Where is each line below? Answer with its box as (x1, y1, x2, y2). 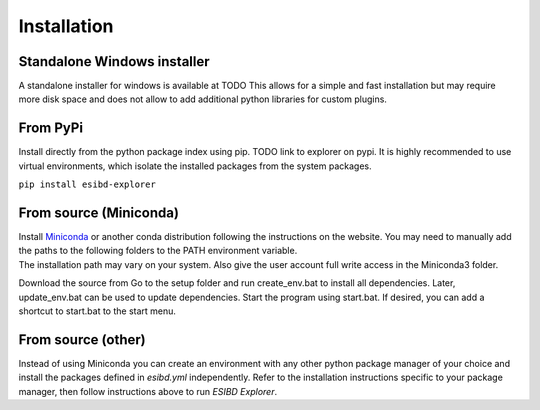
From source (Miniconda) (18, 204, 180, 221)
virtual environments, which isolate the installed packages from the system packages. (18, 160, 372, 172)
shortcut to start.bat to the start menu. (18, 305, 177, 317)
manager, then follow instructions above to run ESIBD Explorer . (18, 385, 278, 397)
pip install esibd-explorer (18, 179, 157, 190)
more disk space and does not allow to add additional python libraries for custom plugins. (18, 93, 387, 105)
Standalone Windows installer (18, 53, 210, 70)
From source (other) (18, 331, 147, 348)
